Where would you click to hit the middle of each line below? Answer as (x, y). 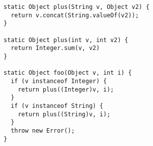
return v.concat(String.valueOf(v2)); (75, 15)
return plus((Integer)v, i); (66, 89)
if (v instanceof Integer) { (59, 81)
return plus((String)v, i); (64, 114)
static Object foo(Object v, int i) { (68, 73)
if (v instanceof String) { (57, 106)
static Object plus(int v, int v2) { (66, 40)
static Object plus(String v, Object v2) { (76, 7)
